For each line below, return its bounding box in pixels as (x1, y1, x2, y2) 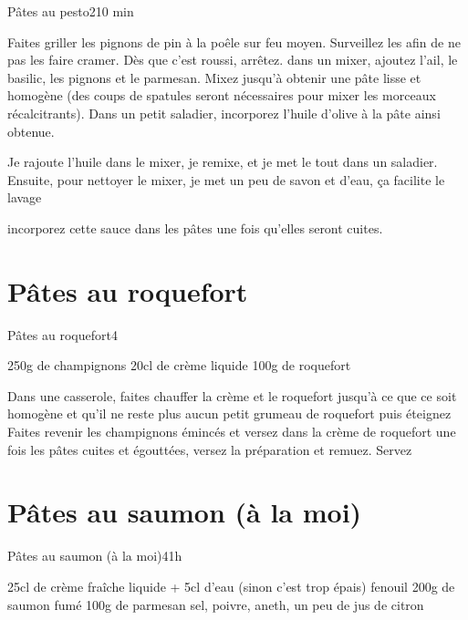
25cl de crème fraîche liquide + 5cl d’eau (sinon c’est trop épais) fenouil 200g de (7, 576, 455, 595)
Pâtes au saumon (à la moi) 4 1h (7, 546, 182, 565)
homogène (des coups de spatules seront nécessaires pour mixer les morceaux (7, 86, 436, 105)
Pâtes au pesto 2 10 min (7, 2, 134, 20)
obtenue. (7, 121, 55, 140)
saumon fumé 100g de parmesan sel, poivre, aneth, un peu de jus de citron (7, 594, 424, 614)
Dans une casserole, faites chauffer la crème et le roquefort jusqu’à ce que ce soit (7, 386, 457, 405)
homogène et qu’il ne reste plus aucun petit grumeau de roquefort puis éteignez (7, 404, 452, 423)
